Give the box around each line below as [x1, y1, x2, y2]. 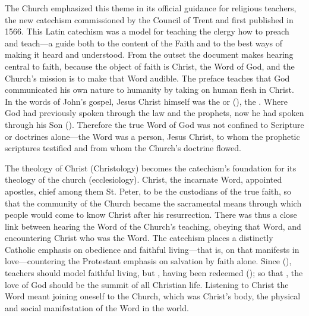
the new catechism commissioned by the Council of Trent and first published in [5, 13, 294, 26]
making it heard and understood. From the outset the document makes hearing [5, 48, 294, 61]
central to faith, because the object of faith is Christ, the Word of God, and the [5, 60, 295, 72]
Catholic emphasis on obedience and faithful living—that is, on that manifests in [5, 243, 299, 255]
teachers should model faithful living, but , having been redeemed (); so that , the [5, 267, 303, 279]
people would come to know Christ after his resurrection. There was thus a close [5, 208, 297, 221]
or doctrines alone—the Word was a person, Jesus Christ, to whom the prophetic [5, 130, 300, 142]
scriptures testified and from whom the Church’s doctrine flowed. [5, 142, 241, 154]
